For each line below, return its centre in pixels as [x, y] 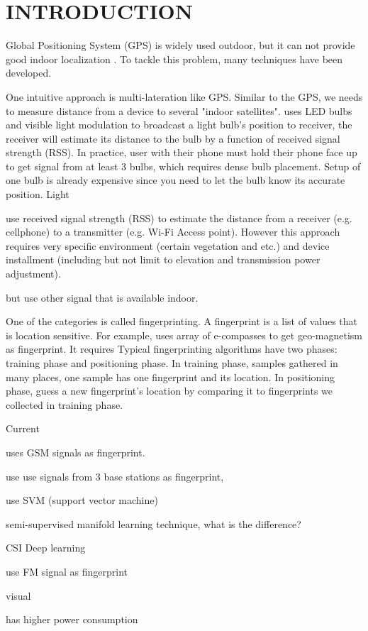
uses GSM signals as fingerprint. [76, 452]
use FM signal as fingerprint [67, 571]
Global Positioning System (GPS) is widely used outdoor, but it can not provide [180, 45]
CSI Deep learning [46, 548]
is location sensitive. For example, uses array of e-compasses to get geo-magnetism [184, 335]
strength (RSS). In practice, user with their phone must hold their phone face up [182, 152]
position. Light [38, 194]
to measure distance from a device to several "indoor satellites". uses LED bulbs [179, 110]
